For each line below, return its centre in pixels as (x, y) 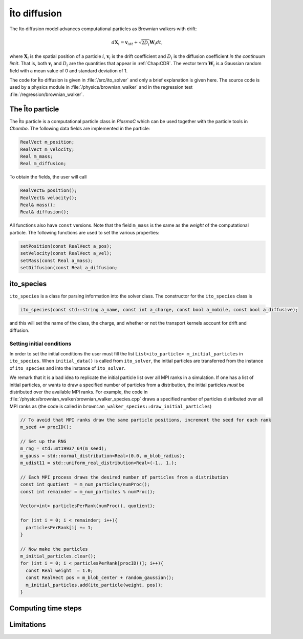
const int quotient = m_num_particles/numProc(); (85, 484)
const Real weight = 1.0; (60, 570)
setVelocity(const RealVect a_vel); (66, 253)
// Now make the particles (54, 549)
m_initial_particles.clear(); (58, 556)
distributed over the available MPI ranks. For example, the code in (79, 392)
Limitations (28, 625)
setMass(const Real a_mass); (57, 261)
